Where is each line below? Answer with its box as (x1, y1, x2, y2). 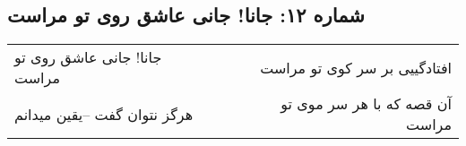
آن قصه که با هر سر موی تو (280, 93, 452, 115)
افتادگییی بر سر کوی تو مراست (260, 56, 452, 78)
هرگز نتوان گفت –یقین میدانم (14, 103, 194, 125)
